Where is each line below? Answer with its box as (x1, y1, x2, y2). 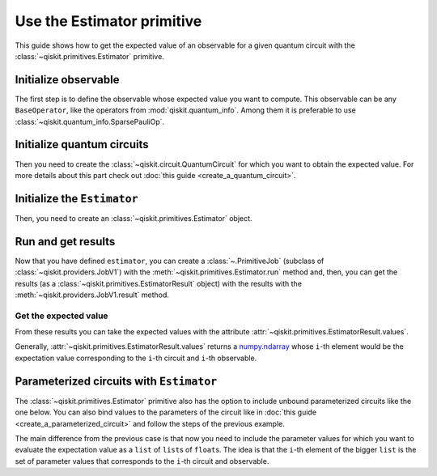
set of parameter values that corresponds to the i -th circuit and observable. (15, 456, 269, 465)
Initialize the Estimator (15, 191, 138, 206)
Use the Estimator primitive (15, 12, 202, 30)
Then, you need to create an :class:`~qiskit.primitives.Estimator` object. (15, 213, 252, 223)
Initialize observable (15, 73, 120, 87)
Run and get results (15, 235, 116, 249)
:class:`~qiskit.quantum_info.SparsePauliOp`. (15, 117, 165, 126)
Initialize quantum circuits (15, 138, 149, 151)
